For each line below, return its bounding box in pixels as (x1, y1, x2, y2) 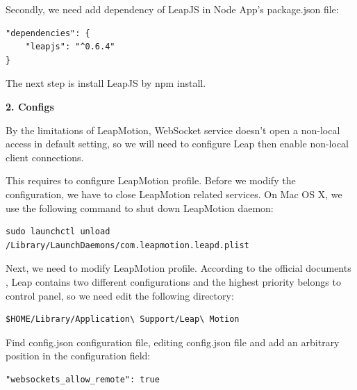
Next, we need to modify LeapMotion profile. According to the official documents (6, 261, 351, 275)
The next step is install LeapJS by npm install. (6, 76, 206, 90)
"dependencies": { (6, 28, 90, 38)
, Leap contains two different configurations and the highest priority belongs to (6, 274, 341, 289)
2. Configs (6, 99, 54, 113)
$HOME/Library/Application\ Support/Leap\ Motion (6, 314, 240, 325)
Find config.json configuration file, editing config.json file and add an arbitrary (6, 334, 340, 349)
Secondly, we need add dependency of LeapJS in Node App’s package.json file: (6, 2, 339, 16)
